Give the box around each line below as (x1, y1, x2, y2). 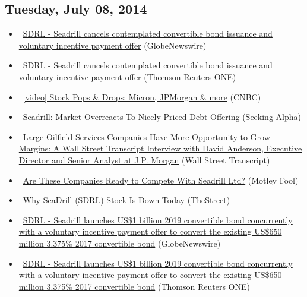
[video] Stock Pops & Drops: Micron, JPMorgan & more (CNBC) (23, 90, 261, 103)
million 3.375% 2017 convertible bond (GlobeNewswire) (18, 236, 221, 249)
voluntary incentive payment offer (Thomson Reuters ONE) (18, 70, 236, 83)
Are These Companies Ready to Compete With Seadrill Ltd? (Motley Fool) (23, 173, 299, 186)
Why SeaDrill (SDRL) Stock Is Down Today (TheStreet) (23, 194, 230, 206)
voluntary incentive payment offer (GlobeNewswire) (18, 39, 207, 51)
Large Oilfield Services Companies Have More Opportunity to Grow (23, 130, 270, 143)
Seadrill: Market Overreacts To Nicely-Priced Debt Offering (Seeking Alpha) (23, 110, 301, 123)
